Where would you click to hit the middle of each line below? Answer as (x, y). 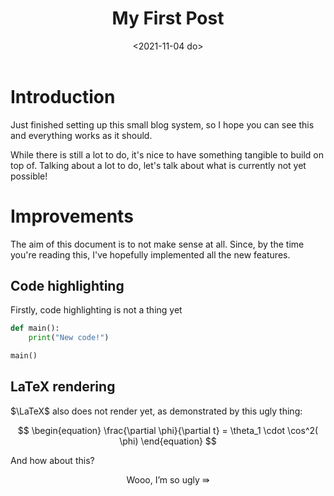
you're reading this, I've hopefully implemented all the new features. (150, 254)
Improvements (72, 216)
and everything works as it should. (81, 135)
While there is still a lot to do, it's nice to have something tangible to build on (167, 154)
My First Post (168, 18)
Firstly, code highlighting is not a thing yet (96, 310)
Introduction (63, 96)
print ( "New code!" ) (69, 338)
